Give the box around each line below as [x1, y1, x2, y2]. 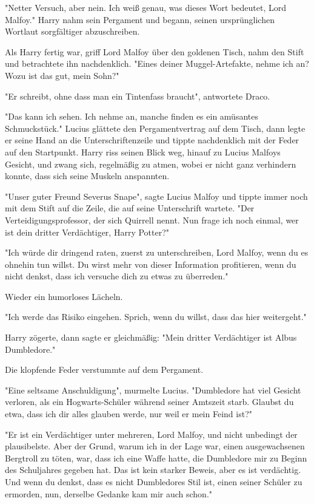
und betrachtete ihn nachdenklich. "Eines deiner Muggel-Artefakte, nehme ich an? [5, 57, 309, 70]
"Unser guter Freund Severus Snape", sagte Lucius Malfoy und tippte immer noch [5, 189, 308, 202]
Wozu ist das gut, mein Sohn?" [5, 69, 119, 81]
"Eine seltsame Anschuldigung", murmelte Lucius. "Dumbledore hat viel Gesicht [5, 383, 301, 396]
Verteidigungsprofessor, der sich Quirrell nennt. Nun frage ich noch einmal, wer [5, 213, 299, 226]
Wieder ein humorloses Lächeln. [5, 290, 123, 302]
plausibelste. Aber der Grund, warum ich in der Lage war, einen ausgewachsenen [5, 440, 305, 452]
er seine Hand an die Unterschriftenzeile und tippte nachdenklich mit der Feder [5, 134, 299, 146]
